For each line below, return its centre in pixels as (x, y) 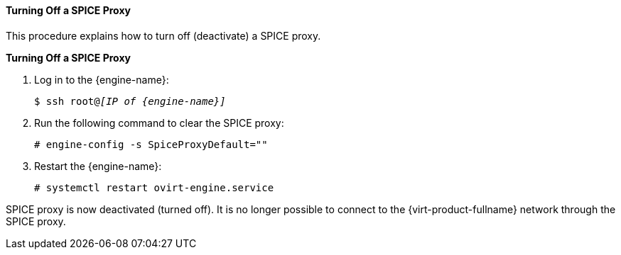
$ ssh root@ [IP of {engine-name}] (130, 101)
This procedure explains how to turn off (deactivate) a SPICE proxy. (163, 35)
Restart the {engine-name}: (98, 166)
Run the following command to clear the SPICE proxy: (159, 123)
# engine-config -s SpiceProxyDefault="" (151, 144)
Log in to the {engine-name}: (102, 79)
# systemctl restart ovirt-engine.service (154, 187)
